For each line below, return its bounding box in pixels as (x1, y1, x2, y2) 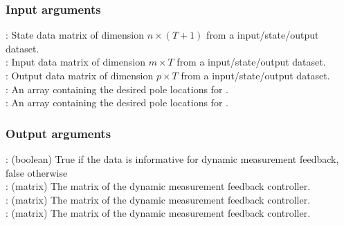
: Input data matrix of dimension (6, 55, 145, 69)
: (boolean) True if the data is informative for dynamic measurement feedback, (6, 152, 339, 166)
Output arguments (6, 124, 111, 141)
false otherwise (6, 165, 68, 179)
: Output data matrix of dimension (6, 68, 154, 82)
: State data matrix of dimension (6, 28, 145, 42)
